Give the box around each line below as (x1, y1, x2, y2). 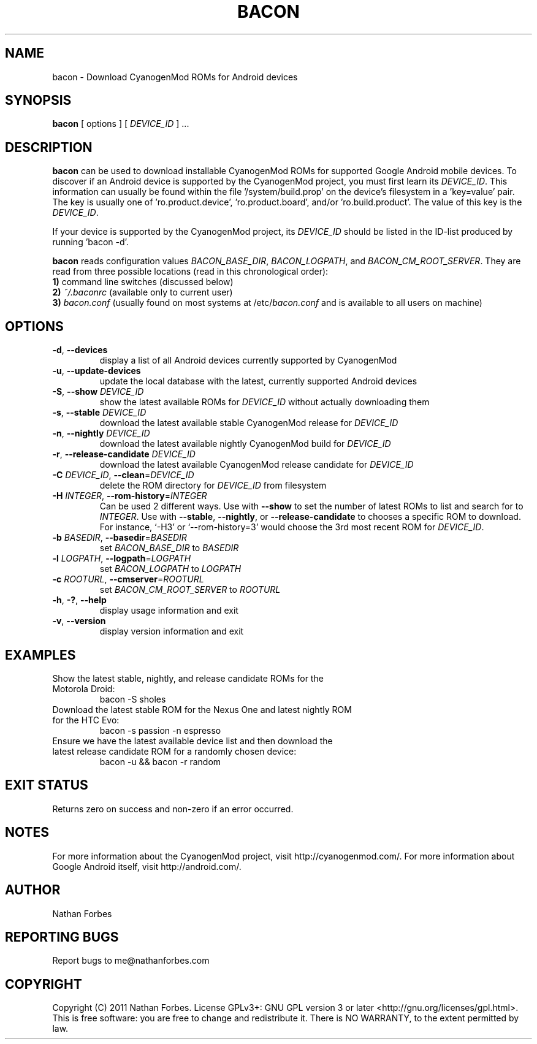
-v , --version (52, 615, 106, 627)
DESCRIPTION (5, 139, 93, 155)
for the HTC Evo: (52, 714, 120, 725)
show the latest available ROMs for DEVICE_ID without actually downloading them (99, 397, 430, 408)
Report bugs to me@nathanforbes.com (52, 955, 210, 966)
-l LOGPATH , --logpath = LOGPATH (52, 553, 191, 564)
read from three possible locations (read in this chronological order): (52, 266, 329, 277)
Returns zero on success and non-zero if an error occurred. (52, 803, 294, 814)
